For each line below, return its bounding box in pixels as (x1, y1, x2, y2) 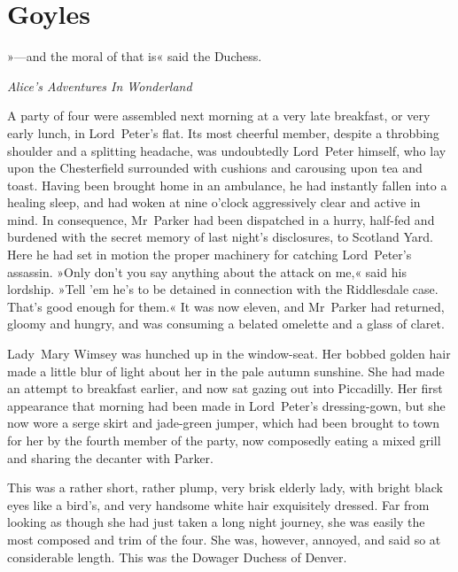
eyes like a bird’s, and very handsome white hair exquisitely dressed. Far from (7, 495, 430, 514)
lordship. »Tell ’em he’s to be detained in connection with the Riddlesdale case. (7, 280, 439, 298)
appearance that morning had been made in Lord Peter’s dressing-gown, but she (7, 396, 446, 414)
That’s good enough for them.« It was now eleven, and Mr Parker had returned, (7, 297, 445, 315)
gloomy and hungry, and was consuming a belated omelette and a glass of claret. (7, 314, 445, 333)
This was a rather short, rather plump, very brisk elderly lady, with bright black (7, 478, 443, 497)
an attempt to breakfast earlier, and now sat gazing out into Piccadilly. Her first (7, 379, 443, 398)
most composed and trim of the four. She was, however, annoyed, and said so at (7, 529, 441, 548)
